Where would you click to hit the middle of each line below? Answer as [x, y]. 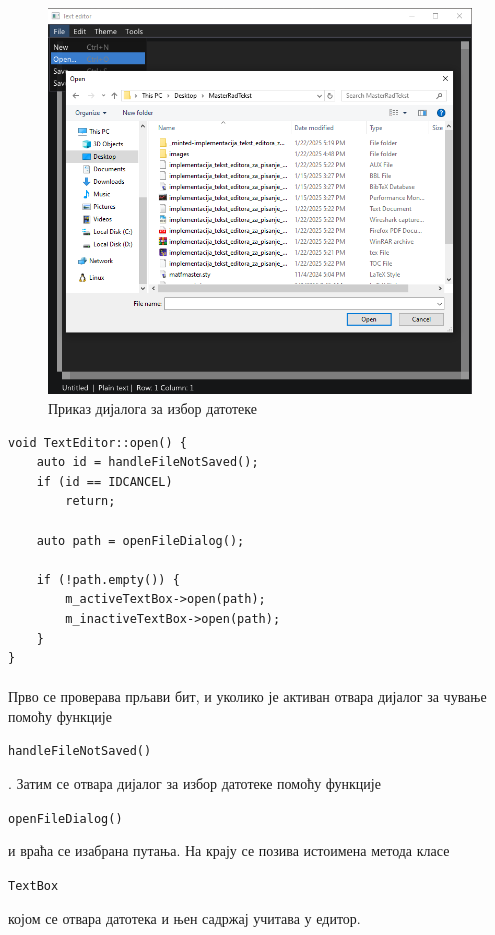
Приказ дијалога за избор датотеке [152, 407]
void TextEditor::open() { [97, 442]
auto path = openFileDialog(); [140, 540]
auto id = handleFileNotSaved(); [147, 462]
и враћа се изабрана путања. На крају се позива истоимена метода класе [229, 850]
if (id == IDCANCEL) [104, 481]
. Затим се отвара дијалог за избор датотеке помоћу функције [194, 783]
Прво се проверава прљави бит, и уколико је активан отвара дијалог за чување [247, 696]
